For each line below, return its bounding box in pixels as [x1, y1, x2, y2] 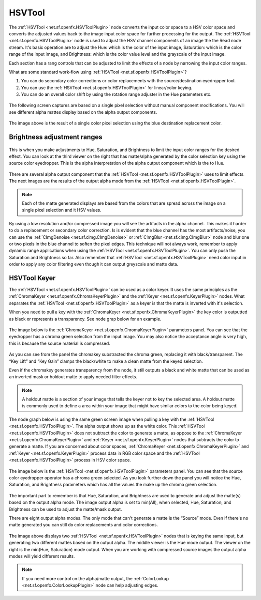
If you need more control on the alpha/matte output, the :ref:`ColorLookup [22, 575, 169, 581]
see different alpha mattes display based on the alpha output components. [9, 109, 157, 115]
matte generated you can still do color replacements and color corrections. [9, 522, 158, 528]
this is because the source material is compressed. [9, 340, 111, 346]
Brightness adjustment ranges [9, 133, 102, 141]
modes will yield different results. [9, 553, 75, 559]
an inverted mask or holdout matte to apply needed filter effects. [9, 374, 138, 380]
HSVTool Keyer [9, 274, 56, 282]
